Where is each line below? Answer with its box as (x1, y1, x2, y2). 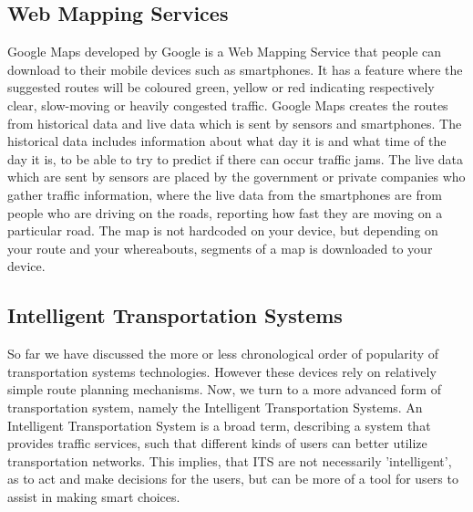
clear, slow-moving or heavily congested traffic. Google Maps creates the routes (7, 95, 448, 114)
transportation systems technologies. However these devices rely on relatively (7, 361, 437, 381)
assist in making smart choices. (7, 486, 180, 506)
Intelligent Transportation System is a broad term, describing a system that (7, 415, 431, 434)
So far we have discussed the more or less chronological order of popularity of (7, 344, 439, 363)
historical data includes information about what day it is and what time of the (7, 131, 447, 151)
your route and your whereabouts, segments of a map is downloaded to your (7, 238, 433, 257)
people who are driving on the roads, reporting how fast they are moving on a (7, 203, 443, 222)
